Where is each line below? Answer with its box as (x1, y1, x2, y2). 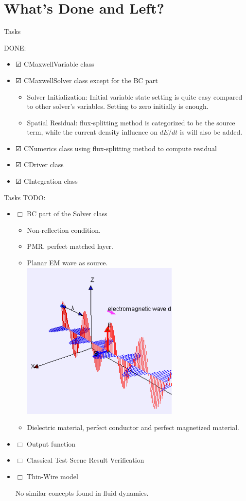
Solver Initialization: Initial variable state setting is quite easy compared (27, 91, 243, 102)
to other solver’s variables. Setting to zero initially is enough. (27, 101, 209, 111)
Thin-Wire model (27, 471, 78, 481)
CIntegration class (24, 176, 78, 186)
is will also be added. (180, 127, 243, 137)
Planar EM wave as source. (27, 258, 108, 268)
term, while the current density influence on (27, 127, 158, 137)
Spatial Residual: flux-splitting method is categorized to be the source (27, 117, 235, 127)
